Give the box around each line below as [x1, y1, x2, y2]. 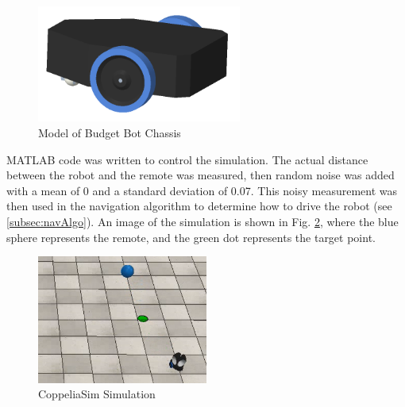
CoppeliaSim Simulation [38, 386, 156, 402]
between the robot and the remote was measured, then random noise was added [6, 167, 395, 183]
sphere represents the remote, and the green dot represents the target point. [6, 228, 376, 245]
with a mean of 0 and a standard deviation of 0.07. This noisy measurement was [6, 182, 397, 198]
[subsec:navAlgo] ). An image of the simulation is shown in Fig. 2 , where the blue [6, 213, 399, 229]
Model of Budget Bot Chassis [38, 124, 181, 140]
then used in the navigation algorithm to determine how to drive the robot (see [6, 198, 392, 214]
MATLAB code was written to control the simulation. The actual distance [6, 151, 368, 167]
